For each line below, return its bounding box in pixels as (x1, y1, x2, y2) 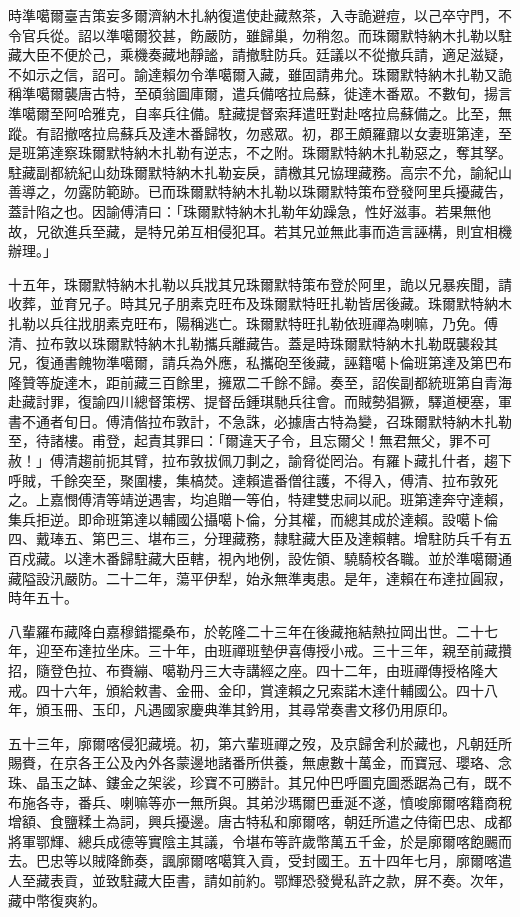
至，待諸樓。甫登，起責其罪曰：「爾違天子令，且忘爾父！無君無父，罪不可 (8, 430, 491, 451)
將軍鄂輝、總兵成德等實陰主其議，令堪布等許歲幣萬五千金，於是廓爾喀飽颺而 (8, 830, 512, 851)
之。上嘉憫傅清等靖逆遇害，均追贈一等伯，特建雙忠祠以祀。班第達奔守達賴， (8, 489, 512, 510)
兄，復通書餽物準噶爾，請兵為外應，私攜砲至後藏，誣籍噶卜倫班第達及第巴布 (8, 352, 512, 373)
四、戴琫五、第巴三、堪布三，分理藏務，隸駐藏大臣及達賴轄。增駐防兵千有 (8, 528, 498, 549)
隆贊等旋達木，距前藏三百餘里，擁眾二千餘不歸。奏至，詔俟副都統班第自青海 (8, 371, 512, 392)
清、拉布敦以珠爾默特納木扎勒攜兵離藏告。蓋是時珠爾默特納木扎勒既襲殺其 (8, 332, 498, 353)
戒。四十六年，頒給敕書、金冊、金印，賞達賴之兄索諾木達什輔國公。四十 (8, 679, 484, 700)
